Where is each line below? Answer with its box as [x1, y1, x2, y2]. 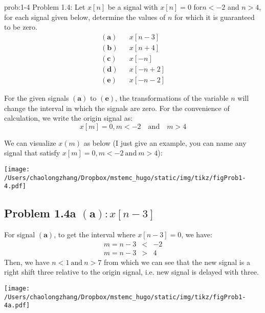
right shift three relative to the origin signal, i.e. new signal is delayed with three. [4, 266, 259, 277]
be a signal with [107, 2, 158, 12]
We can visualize [4, 137, 56, 148]
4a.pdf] [4, 302, 30, 309]
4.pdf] [4, 183, 26, 190]
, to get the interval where [54, 229, 136, 240]
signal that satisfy [4, 147, 60, 158]
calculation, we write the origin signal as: [4, 113, 133, 123]
